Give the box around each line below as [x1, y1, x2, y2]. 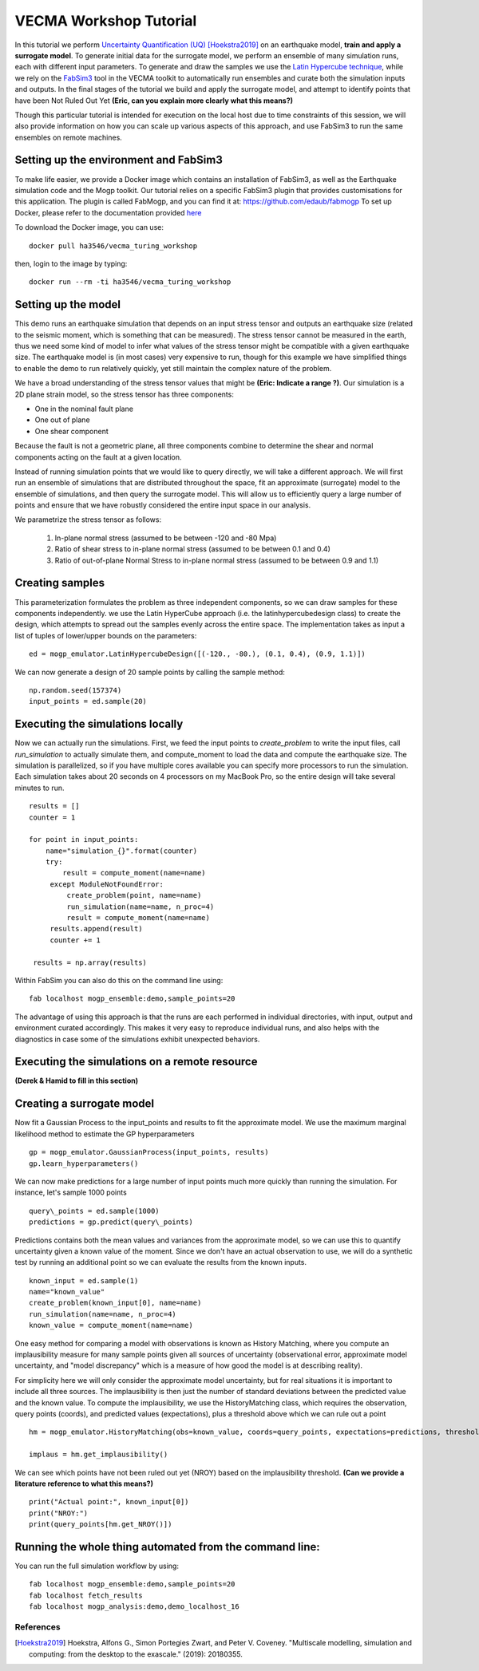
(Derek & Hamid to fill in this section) [14, 1076, 139, 1085]
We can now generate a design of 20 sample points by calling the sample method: [14, 667, 285, 677]
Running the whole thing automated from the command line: [14, 1540, 321, 1554]
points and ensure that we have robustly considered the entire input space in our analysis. [14, 500, 311, 510]
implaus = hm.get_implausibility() [29, 1450, 168, 1460]
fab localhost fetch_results [29, 1590, 143, 1600]
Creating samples [14, 576, 105, 590]
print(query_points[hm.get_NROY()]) [29, 1520, 172, 1529]
